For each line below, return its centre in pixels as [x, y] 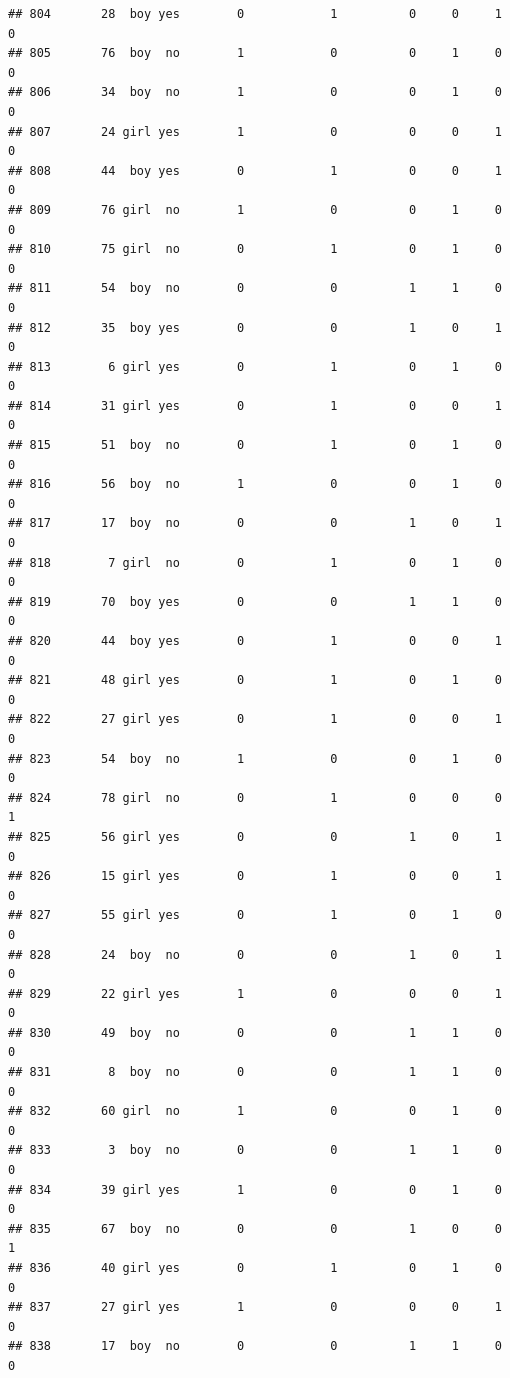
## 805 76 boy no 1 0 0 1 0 [255, 53]
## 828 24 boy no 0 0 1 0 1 [255, 954]
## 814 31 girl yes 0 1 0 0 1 [255, 405]
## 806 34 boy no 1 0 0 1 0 [255, 92]
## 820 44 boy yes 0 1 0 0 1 [255, 641]
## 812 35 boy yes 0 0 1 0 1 [255, 327]
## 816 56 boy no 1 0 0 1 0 [255, 484]
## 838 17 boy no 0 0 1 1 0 [255, 1346]
